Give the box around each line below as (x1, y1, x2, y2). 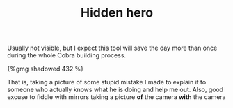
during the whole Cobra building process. (7, 51, 127, 60)
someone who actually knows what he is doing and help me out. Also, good (7, 85, 224, 94)
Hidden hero (80, 5, 154, 21)
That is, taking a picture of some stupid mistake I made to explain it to (7, 78, 207, 87)
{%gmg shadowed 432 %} (7, 64, 84, 73)
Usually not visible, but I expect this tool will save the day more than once (7, 44, 218, 53)
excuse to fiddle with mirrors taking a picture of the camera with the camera (7, 93, 226, 101)
